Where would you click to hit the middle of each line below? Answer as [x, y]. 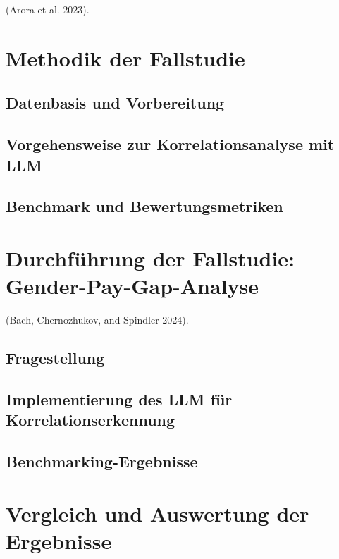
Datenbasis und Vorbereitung [115, 103]
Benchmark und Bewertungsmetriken [144, 206]
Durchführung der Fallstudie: [150, 258]
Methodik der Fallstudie [125, 57]
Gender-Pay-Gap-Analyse [132, 286]
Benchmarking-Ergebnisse [102, 461]
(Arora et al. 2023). [48, 9]
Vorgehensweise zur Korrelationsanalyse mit [170, 144]
